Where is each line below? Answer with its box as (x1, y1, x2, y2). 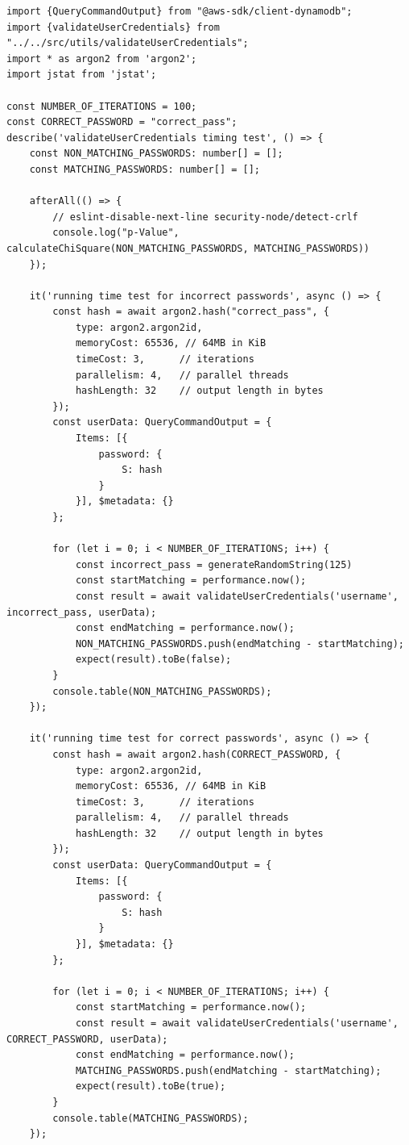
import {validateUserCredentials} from (6, 21, 220, 33)
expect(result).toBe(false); (75, 654, 232, 666)
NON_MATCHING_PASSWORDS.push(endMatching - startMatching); (75, 637, 404, 650)
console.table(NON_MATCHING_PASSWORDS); (52, 685, 272, 697)
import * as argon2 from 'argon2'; (6, 52, 197, 65)
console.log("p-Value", (52, 227, 180, 239)
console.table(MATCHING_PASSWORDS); (52, 1112, 249, 1124)
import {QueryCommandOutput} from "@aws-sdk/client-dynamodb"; (6, 6, 353, 17)
